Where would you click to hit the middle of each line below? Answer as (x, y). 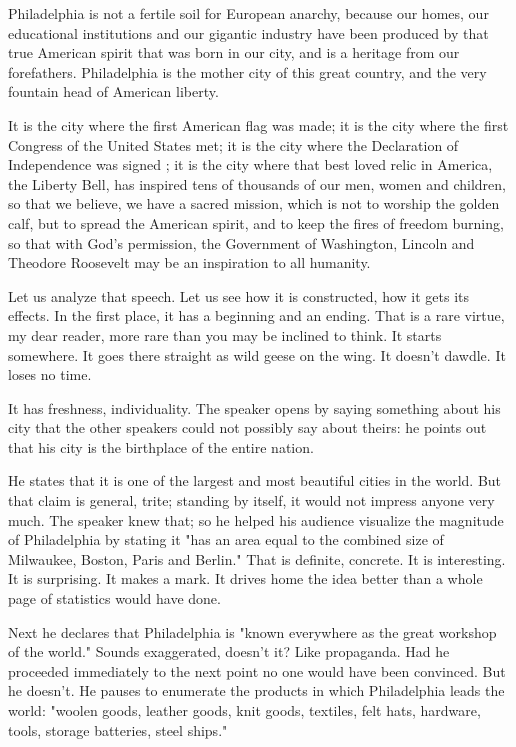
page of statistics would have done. (114, 598)
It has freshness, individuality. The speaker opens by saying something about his (254, 407)
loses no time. (50, 374)
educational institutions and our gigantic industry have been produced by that (248, 32)
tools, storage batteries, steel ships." (118, 729)
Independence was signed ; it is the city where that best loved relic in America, (250, 164)
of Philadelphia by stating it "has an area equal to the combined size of (226, 539)
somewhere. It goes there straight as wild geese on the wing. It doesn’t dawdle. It (257, 354)
